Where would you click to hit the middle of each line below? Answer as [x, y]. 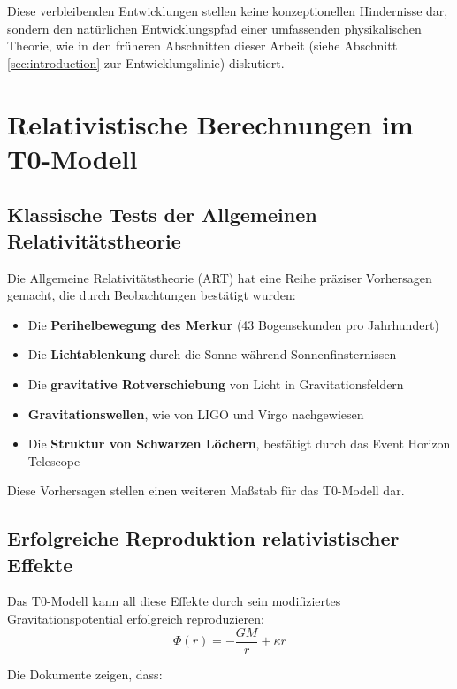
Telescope [54, 460]
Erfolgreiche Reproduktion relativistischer [203, 538]
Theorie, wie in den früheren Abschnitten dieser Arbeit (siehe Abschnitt [202, 46]
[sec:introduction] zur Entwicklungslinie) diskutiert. [146, 62]
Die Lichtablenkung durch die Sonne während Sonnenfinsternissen [212, 354]
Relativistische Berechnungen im [210, 123]
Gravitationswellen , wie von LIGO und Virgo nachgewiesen [196, 413]
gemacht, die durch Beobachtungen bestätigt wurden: [152, 295]
